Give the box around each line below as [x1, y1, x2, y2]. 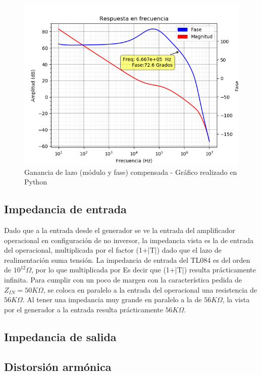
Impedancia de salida [4, 329, 117, 344]
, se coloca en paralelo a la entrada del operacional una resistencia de [43, 284, 257, 295]
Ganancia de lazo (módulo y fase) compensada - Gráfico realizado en [24, 166, 237, 177]
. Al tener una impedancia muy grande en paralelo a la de [22, 294, 202, 305]
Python [24, 176, 47, 187]
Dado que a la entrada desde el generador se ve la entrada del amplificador [4, 224, 235, 235]
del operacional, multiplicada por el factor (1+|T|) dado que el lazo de [4, 245, 222, 255]
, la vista [222, 294, 250, 305]
